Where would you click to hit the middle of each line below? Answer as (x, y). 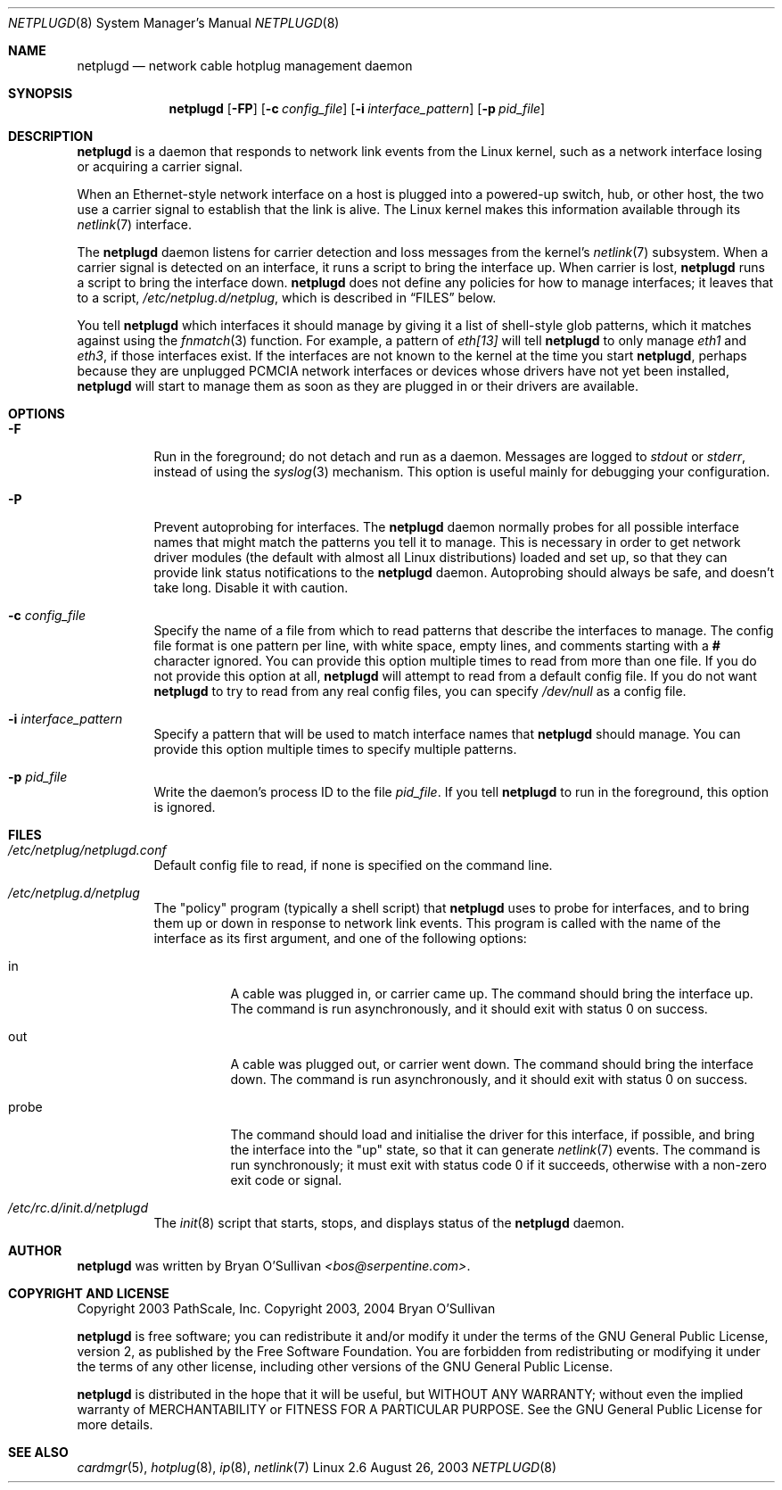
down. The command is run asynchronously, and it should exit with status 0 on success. (489, 1079)
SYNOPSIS (41, 93)
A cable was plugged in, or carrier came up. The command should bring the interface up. (492, 993)
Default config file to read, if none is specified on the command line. (353, 865)
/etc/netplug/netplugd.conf (87, 850)
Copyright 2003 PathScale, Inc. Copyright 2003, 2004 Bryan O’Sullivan (286, 1308)
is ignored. (185, 807)
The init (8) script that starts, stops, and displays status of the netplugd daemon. (389, 1223)
